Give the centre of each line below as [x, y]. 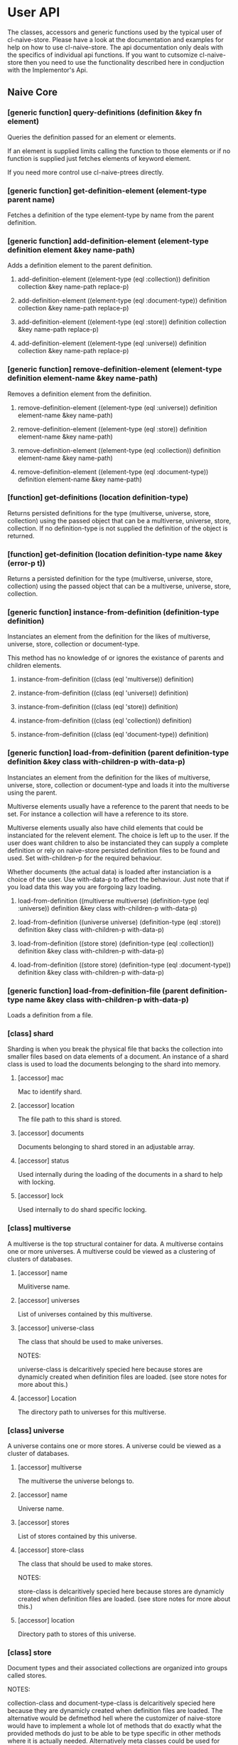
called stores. [27, 1676]
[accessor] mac [40, 1078]
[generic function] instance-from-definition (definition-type [113, 612]
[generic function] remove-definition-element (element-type [115, 370]
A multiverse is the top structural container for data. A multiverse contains [115, 1244]
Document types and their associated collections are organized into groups [118, 1668]
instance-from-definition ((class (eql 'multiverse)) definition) [106, 679]
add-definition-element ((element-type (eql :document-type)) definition [122, 300]
